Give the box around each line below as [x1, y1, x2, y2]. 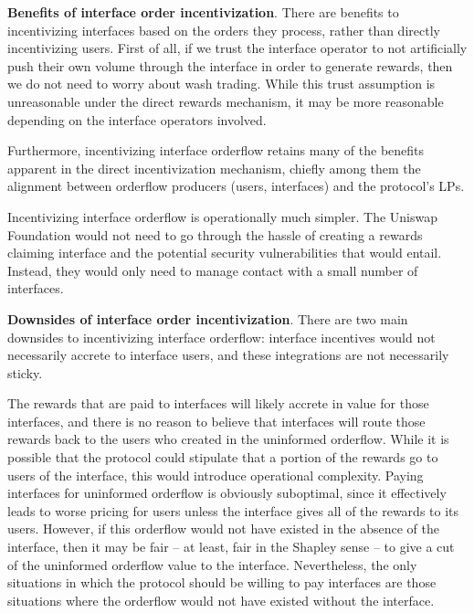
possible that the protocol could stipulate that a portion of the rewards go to [7, 448, 438, 467]
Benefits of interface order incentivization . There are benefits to [7, 3, 399, 21]
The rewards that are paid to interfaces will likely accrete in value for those [7, 394, 429, 413]
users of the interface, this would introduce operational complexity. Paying [7, 465, 424, 484]
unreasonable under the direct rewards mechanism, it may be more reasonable [7, 91, 444, 111]
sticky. [7, 363, 43, 382]
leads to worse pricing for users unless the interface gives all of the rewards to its [7, 501, 459, 520]
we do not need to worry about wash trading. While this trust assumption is [7, 74, 436, 93]
